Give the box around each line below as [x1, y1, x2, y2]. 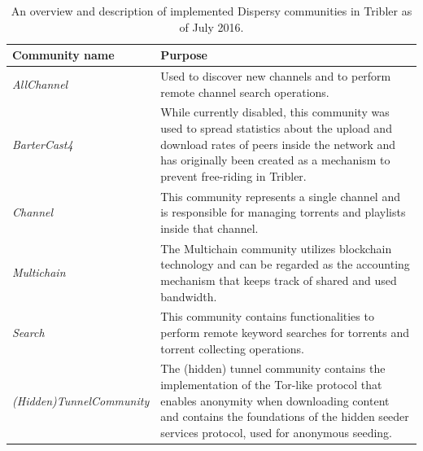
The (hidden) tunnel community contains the [160, 360, 386, 377]
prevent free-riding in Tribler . [160, 167, 307, 184]
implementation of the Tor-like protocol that [160, 375, 382, 392]
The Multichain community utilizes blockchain [160, 239, 392, 256]
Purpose [160, 46, 207, 63]
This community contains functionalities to [160, 308, 374, 325]
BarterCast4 [12, 135, 73, 152]
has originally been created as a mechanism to [160, 151, 390, 169]
